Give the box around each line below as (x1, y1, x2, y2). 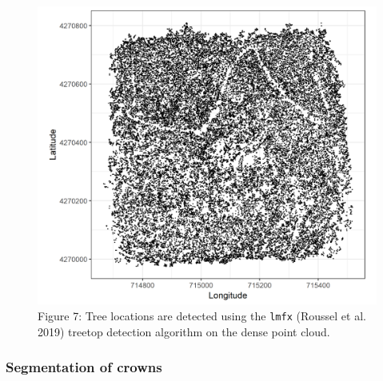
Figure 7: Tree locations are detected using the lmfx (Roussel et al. (38, 308, 366, 324)
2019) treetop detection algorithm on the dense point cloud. (38, 323, 330, 339)
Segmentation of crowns (6, 357, 162, 377)
